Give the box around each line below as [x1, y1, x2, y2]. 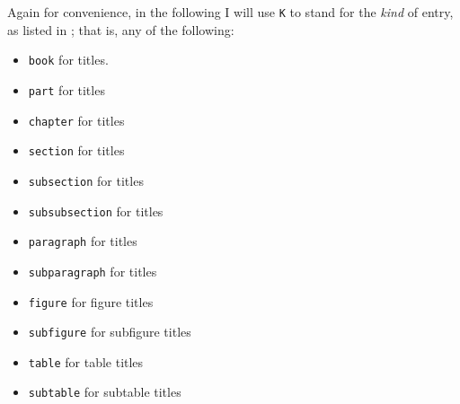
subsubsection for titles [28, 201, 164, 220]
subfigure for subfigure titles [28, 322, 191, 341]
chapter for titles [28, 110, 125, 129]
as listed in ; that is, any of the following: [7, 20, 234, 39]
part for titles [28, 80, 105, 99]
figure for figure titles [28, 292, 154, 311]
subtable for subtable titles [28, 382, 181, 401]
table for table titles [28, 352, 144, 371]
